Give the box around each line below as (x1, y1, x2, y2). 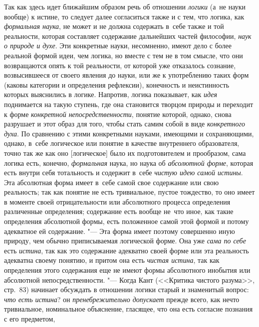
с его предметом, (4, 314, 55, 324)
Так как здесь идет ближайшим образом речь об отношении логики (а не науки (4, 1, 246, 11)
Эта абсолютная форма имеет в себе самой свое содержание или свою (4, 177, 219, 187)
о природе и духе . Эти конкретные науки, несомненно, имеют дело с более (4, 40, 232, 51)
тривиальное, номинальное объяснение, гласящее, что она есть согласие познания (4, 304, 253, 314)
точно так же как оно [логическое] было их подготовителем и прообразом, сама (4, 147, 246, 158)
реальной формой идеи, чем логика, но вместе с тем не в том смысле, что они (4, 50, 243, 60)
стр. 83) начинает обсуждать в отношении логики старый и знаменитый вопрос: (4, 284, 249, 295)
